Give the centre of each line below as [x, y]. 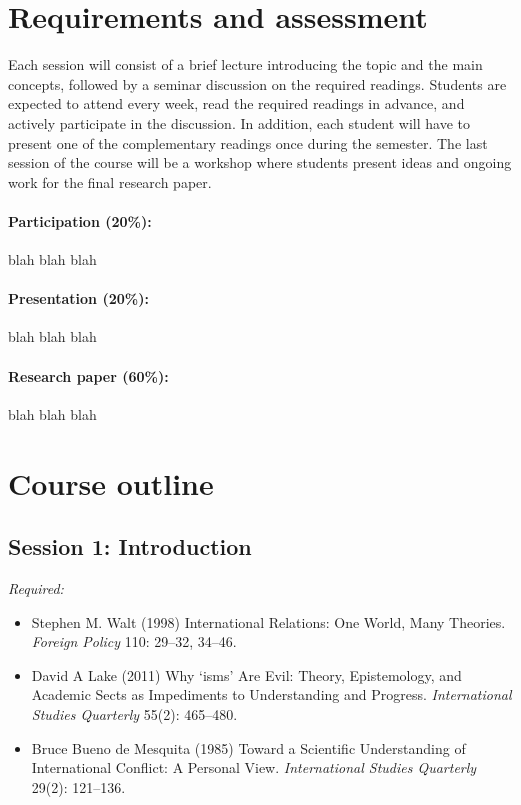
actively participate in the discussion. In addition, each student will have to [239, 122]
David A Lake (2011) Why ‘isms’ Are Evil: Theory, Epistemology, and [246, 674]
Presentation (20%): [78, 298]
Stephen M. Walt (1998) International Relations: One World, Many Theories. [268, 621]
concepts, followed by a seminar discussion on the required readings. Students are [257, 83]
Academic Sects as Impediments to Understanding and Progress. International [271, 694]
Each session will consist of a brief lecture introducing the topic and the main [245, 64]
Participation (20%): [80, 220]
